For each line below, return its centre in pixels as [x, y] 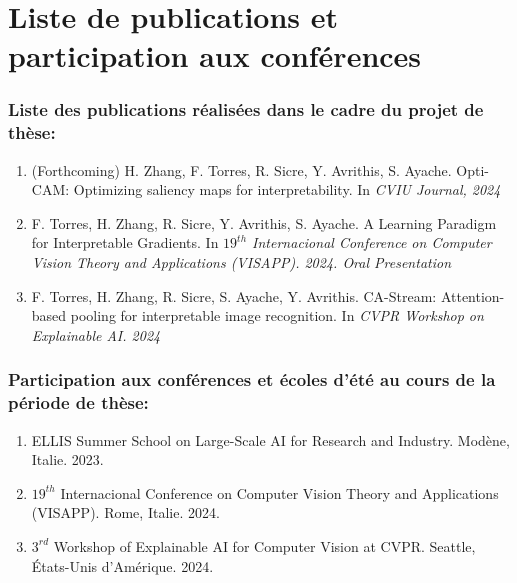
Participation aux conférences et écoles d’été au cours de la [252, 379]
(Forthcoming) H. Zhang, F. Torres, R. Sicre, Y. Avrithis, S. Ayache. [241, 169]
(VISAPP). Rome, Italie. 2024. [125, 512]
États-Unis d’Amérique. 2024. [122, 565]
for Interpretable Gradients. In [125, 242]
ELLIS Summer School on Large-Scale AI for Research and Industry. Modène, [270, 439]
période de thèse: [78, 402]
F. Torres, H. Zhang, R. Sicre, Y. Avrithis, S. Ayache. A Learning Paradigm [264, 222]
